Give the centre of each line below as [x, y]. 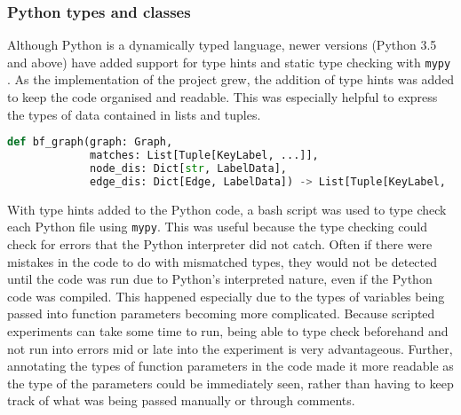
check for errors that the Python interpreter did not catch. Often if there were [220, 244]
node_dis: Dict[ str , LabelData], [189, 168]
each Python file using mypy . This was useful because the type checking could [217, 227]
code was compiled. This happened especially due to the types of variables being [226, 296]
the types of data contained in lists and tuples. [134, 114]
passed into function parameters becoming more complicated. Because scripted [221, 313]
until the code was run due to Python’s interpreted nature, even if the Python [220, 279]
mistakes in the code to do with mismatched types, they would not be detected [223, 261]
